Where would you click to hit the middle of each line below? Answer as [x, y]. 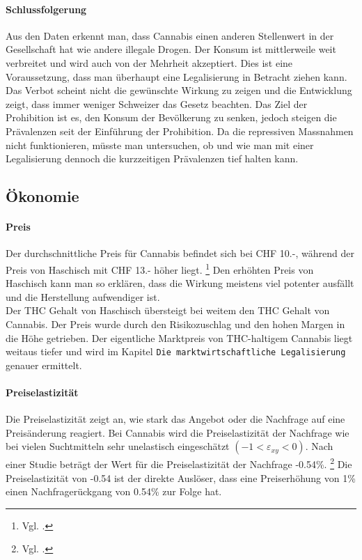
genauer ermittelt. [44, 365]
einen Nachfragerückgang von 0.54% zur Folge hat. [114, 491]
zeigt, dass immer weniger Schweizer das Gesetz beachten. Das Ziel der [157, 103]
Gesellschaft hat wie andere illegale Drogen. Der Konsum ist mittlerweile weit [171, 49]
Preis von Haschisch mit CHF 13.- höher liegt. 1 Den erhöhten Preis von [160, 268]
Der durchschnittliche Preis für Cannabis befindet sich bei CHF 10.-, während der [180, 253]
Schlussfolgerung [46, 9]
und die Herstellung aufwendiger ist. [83, 296]
